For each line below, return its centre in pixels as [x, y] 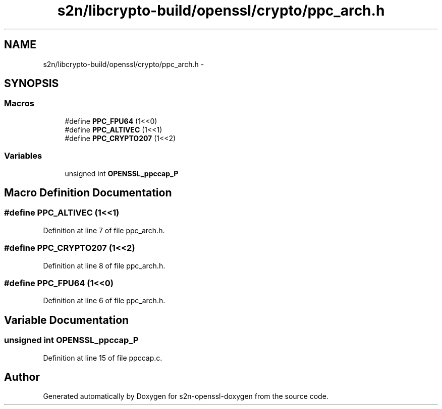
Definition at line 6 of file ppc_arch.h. [104, 301]
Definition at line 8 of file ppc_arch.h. [104, 265]
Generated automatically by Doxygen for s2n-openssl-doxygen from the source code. [186, 396]
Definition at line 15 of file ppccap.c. [103, 358]
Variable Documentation [67, 320]
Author [22, 377]
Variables [23, 156]
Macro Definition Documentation [88, 192]
